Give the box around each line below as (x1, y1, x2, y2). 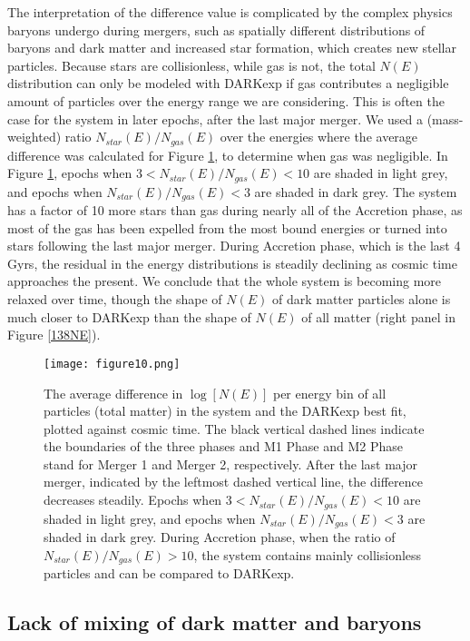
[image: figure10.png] (44, 357, 181, 370)
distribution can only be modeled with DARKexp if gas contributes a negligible (7, 74, 449, 93)
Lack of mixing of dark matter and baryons (7, 608, 422, 636)
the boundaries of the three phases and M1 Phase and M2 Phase (44, 437, 403, 456)
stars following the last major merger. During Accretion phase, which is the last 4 (7, 236, 461, 255)
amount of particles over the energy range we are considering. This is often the (7, 91, 445, 110)
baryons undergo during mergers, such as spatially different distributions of (7, 20, 426, 39)
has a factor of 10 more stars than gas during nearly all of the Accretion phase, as (7, 201, 463, 220)
